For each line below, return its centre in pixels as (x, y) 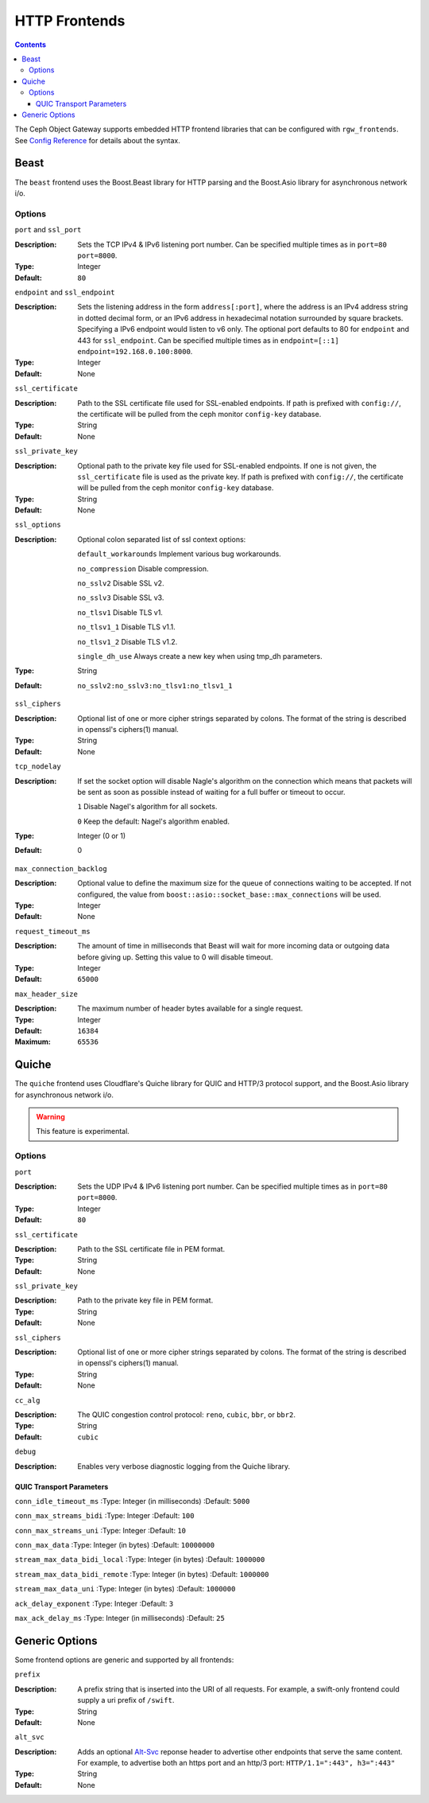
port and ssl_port (48, 230)
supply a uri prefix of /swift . (126, 1700)
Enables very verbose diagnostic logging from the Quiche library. (184, 1466)
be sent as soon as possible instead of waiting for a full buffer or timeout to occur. (211, 792)
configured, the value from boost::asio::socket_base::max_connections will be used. (229, 894)
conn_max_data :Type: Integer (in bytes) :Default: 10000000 (114, 1545)
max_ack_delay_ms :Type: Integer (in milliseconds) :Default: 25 (120, 1618)
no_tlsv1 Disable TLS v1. (120, 612)
